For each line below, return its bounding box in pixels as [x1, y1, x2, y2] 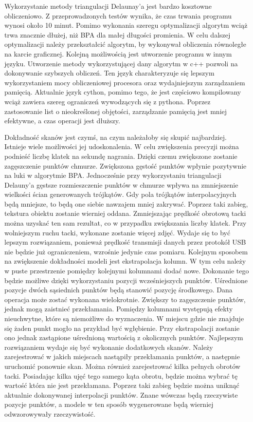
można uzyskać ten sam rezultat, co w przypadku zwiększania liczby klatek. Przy [4, 218, 247, 228]
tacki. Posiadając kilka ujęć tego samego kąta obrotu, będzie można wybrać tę [4, 370, 238, 381]
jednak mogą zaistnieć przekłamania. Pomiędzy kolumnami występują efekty [4, 304, 233, 314]
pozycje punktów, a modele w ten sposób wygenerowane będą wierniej [4, 399, 214, 409]
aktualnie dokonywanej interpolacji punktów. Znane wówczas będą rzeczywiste [4, 389, 238, 400]
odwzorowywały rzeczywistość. [4, 408, 95, 419]
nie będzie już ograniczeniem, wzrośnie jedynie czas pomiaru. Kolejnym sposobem [4, 246, 248, 256]
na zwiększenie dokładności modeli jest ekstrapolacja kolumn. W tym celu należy [4, 256, 246, 266]
